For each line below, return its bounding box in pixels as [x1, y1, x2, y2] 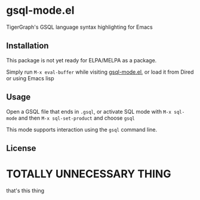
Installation [6, 41, 49, 51]
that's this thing [6, 187, 45, 194]
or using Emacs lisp [6, 74, 55, 81]
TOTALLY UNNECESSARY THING [6, 167, 171, 181]
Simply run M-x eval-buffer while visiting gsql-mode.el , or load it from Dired [6, 68, 194, 75]
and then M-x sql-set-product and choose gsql [18, 114, 136, 122]
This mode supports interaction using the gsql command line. [6, 126, 158, 133]
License [6, 143, 36, 153]
